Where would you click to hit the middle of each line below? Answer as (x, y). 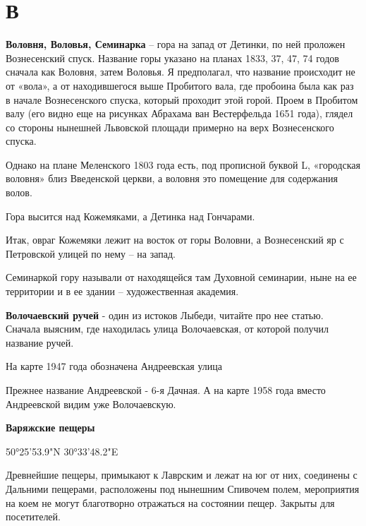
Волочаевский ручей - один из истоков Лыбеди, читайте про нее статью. (165, 315)
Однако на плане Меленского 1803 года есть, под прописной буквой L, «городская (183, 164)
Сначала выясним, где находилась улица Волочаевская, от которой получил (167, 329)
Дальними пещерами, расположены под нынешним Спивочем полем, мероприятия (183, 488)
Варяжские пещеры (50, 428)
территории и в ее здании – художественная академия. (122, 291)
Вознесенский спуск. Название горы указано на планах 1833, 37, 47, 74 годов (172, 58)
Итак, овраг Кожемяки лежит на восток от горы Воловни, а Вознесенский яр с (175, 240)
